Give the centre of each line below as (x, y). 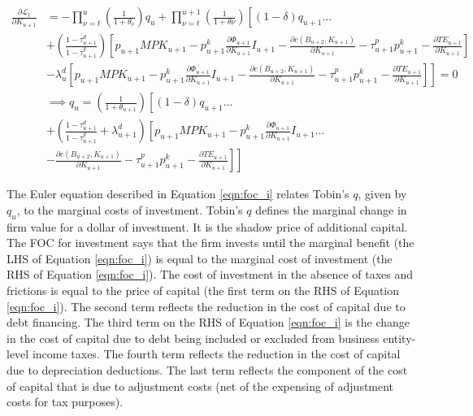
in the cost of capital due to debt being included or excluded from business (193, 338)
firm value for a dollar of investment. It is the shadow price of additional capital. (207, 226)
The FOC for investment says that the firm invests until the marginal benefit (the (210, 243)
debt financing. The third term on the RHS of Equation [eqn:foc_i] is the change (208, 322)
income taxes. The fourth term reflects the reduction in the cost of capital (216, 354)
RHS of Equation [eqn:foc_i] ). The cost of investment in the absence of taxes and (210, 274)
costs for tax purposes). (65, 402)
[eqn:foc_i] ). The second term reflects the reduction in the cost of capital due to (206, 306)
